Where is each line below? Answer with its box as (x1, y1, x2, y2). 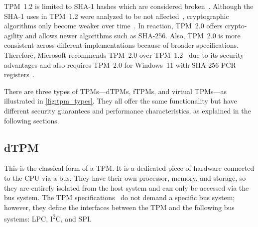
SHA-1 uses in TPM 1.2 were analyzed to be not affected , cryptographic (4, 10, 229, 21)
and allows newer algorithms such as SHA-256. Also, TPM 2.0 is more (25, 30, 241, 40)
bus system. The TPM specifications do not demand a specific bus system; (4, 192, 235, 203)
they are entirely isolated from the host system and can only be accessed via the (4, 182, 249, 193)
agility (4, 30, 23, 40)
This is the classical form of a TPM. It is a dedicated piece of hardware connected (4, 163, 255, 173)
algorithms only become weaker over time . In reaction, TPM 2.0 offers (4, 20, 223, 31)
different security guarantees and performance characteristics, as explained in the (4, 105, 251, 115)
